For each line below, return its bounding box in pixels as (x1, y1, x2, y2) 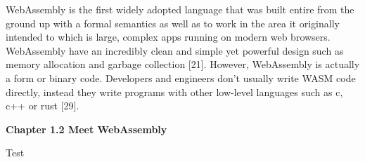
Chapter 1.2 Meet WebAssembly (6, 121, 167, 136)
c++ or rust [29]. (6, 98, 79, 113)
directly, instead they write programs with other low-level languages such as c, (6, 84, 343, 99)
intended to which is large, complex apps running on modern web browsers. (6, 29, 331, 44)
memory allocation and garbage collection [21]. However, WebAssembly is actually (6, 57, 360, 72)
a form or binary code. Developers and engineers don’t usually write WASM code (6, 70, 356, 85)
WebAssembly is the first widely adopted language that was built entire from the (6, 2, 354, 16)
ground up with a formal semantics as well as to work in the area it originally (6, 15, 340, 30)
